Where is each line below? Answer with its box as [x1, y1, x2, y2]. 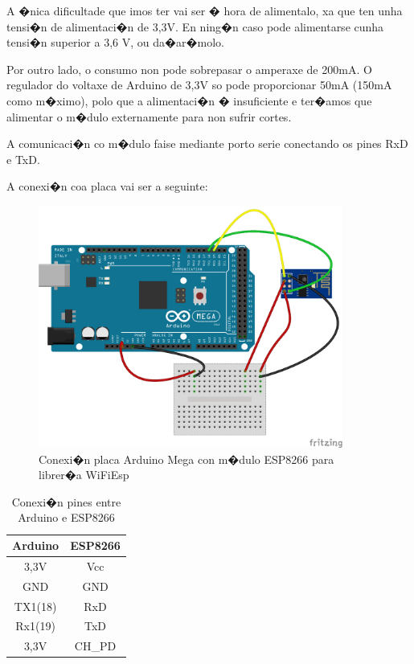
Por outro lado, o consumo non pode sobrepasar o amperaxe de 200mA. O [6, 60, 372, 77]
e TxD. [6, 150, 40, 167]
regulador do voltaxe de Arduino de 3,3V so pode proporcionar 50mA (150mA [6, 76, 392, 93]
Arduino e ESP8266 [18, 509, 115, 526]
